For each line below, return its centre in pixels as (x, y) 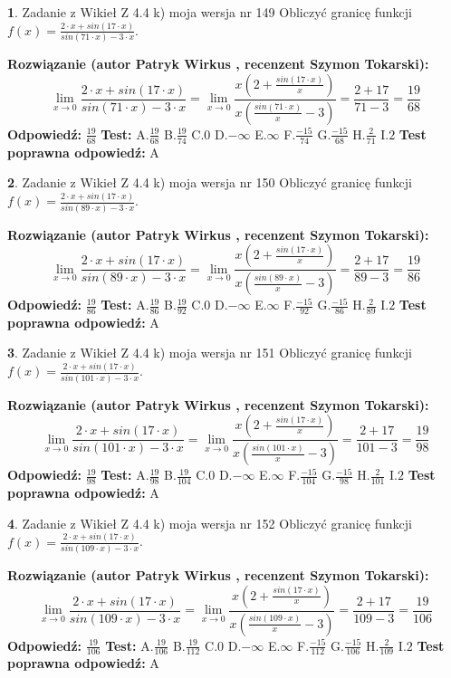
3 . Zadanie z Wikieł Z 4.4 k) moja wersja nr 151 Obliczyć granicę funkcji (210, 353)
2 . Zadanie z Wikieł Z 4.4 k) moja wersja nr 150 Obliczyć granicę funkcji (210, 182)
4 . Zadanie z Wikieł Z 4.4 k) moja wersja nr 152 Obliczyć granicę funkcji (210, 523)
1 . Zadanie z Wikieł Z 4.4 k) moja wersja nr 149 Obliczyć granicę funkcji (210, 12)
